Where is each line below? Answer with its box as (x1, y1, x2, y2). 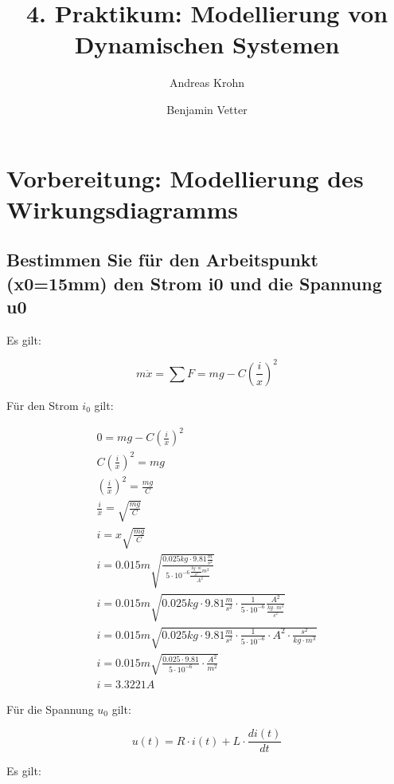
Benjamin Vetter (166, 100, 248, 117)
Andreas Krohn (170, 74, 244, 91)
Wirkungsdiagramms (6, 192, 238, 225)
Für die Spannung (6, 700, 94, 717)
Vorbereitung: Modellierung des (6, 161, 364, 194)
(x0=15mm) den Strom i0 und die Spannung (6, 270, 382, 295)
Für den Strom (6, 396, 79, 413)
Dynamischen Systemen (74, 28, 340, 61)
